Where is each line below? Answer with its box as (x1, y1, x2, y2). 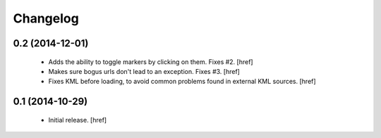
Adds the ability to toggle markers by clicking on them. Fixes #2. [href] (48, 57, 253, 66)
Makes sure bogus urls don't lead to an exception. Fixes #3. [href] (48, 67, 240, 75)
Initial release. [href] (48, 115, 107, 124)
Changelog (13, 11, 79, 26)
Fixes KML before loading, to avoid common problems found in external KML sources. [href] (48, 77, 317, 86)
